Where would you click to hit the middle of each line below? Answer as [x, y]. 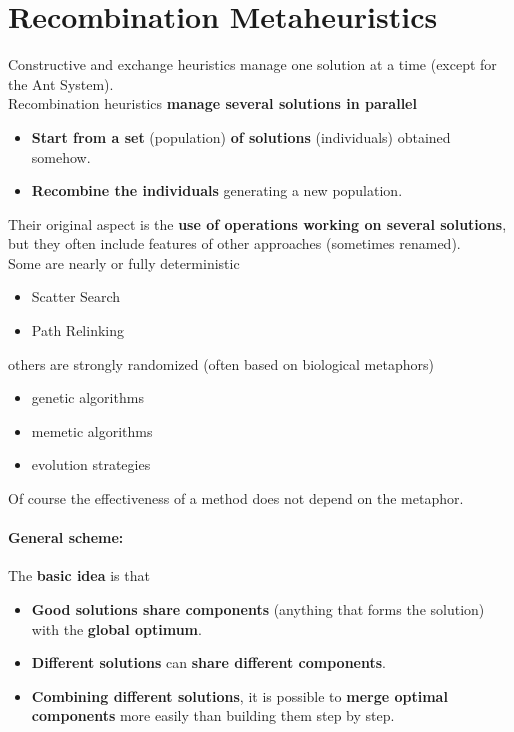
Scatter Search [76, 296]
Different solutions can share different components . [208, 662]
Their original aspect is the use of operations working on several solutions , [257, 223]
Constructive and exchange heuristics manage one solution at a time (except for [252, 64]
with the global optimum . [116, 628]
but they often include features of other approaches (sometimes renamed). [234, 243]
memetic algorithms [92, 430]
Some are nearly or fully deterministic [124, 262]
